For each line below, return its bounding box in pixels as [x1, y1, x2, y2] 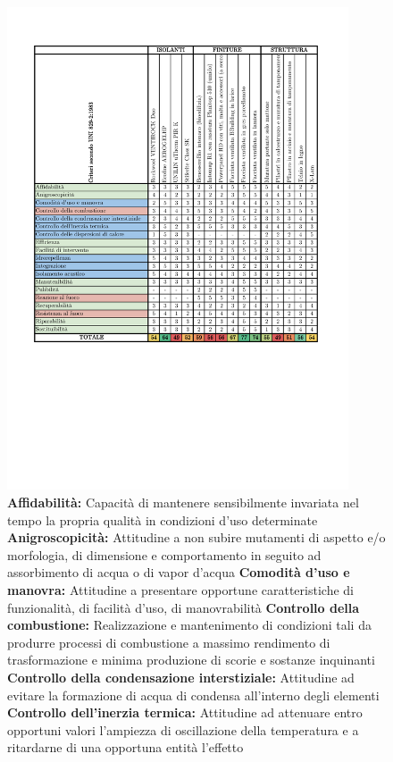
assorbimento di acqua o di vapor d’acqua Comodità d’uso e [7, 563, 350, 582]
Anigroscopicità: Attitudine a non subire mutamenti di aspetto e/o [7, 528, 386, 547]
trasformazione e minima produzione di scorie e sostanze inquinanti [7, 650, 375, 669]
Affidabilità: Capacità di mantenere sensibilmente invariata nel [7, 493, 359, 512]
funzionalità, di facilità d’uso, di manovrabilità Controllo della [7, 598, 360, 616]
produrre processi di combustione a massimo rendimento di [7, 632, 330, 651]
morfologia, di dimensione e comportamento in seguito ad [7, 545, 322, 564]
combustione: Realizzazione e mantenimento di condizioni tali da [7, 615, 372, 634]
